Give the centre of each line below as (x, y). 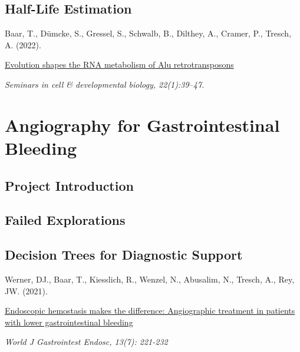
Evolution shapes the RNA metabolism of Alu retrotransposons (119, 64)
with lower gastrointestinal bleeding (69, 322)
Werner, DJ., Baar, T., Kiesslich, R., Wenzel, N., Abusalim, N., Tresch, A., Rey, (150, 279)
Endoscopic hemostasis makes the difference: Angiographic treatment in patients (150, 311)
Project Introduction (69, 185)
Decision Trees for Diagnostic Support (124, 255)
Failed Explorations (65, 220)
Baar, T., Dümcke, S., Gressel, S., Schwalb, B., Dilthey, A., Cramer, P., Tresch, (148, 33)
